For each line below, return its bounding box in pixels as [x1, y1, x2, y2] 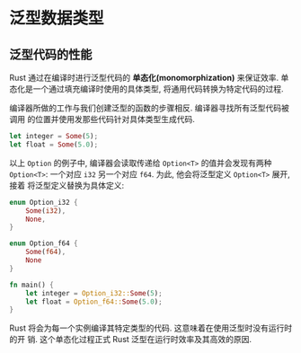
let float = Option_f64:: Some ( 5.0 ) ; [25, 297, 164, 306]
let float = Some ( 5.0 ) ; [9, 140, 99, 149]
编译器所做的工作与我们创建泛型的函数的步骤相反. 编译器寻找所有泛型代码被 [9, 102, 289, 113]
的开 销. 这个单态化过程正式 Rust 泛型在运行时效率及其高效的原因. [9, 334, 252, 345]
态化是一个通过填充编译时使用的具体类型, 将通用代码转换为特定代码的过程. [9, 84, 285, 94]
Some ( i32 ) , [25, 206, 66, 216]
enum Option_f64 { [9, 239, 78, 248]
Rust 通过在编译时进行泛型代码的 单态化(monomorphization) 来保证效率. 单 [9, 73, 289, 83]
